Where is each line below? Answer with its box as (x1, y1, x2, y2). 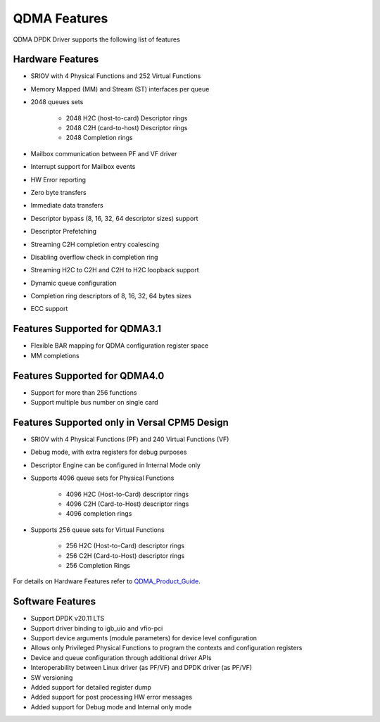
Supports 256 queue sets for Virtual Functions (30, 525, 165, 534)
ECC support (30, 305, 68, 313)
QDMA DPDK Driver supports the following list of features (13, 35, 181, 44)
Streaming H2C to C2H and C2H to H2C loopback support (30, 266, 200, 274)
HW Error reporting (30, 175, 87, 184)
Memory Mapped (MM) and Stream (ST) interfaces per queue (30, 84, 210, 93)
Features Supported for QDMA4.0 (13, 369, 165, 381)
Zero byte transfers (30, 188, 87, 196)
